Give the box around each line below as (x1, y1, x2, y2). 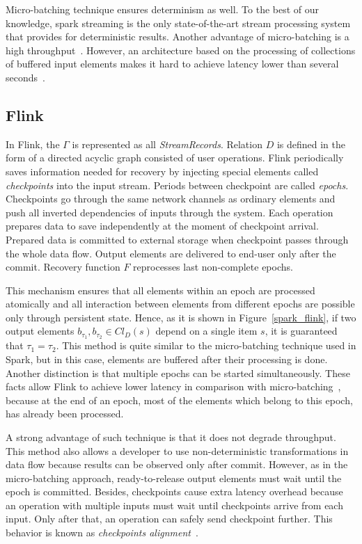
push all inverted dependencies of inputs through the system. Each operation (6, 205, 333, 219)
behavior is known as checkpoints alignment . (6, 525, 198, 540)
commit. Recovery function (6, 259, 120, 274)
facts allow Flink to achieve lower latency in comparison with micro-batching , (6, 379, 341, 394)
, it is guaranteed (265, 323, 338, 338)
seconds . (6, 70, 45, 84)
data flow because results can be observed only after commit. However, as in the (6, 457, 348, 472)
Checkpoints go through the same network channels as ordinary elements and (6, 191, 336, 206)
